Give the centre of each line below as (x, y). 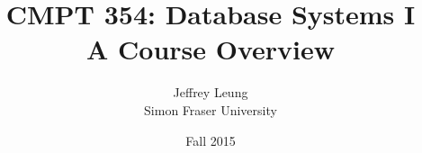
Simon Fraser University (211, 109)
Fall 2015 (211, 140)
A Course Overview (211, 49)
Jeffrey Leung (211, 92)
